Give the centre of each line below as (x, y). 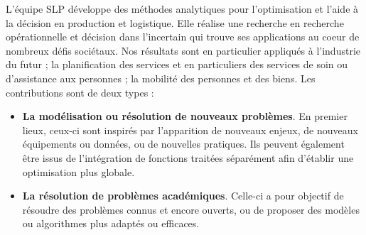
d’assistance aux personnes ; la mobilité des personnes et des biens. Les (161, 78)
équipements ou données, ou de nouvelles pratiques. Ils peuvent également (183, 144)
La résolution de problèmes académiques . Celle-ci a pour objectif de (183, 196)
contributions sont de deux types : (80, 92)
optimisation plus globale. (79, 171)
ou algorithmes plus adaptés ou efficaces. (111, 223)
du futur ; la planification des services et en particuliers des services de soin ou (177, 64)
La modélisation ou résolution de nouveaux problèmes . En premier (185, 116)
